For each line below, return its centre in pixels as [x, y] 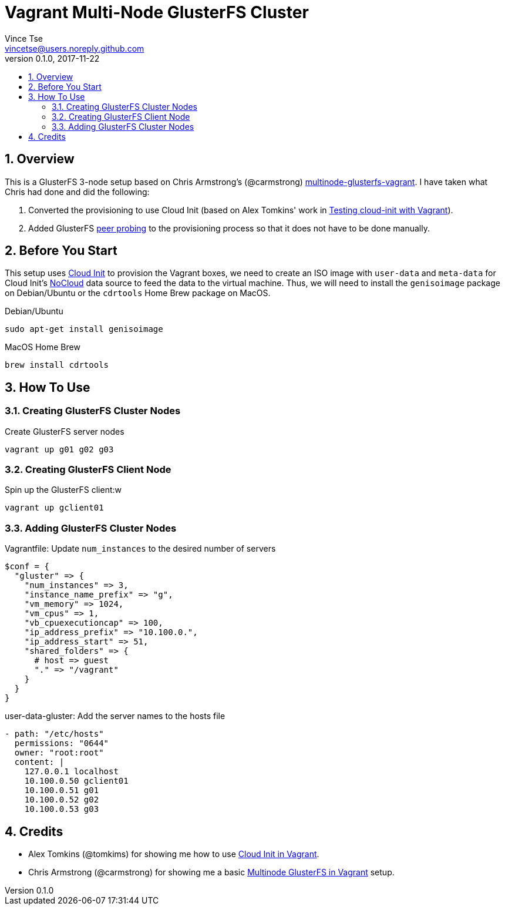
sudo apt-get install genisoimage [84, 329]
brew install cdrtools [57, 365]
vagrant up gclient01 [54, 508]
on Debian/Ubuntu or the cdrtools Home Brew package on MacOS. [138, 293]
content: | [39, 762]
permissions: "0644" [62, 743]
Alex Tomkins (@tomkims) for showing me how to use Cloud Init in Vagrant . [174, 854]
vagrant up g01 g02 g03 [59, 449]
